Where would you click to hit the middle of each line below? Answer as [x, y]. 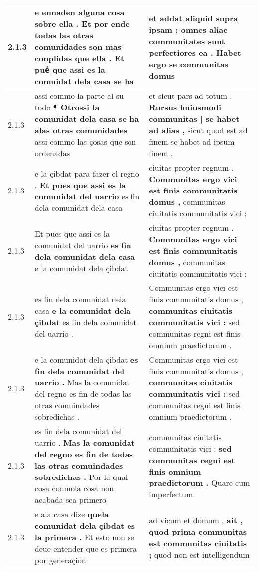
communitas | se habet [194, 119]
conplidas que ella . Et [79, 58]
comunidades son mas [78, 47]
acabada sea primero [70, 500]
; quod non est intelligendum [199, 554]
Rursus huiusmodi [185, 107]
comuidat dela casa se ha [84, 81]
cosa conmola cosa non [74, 488]
